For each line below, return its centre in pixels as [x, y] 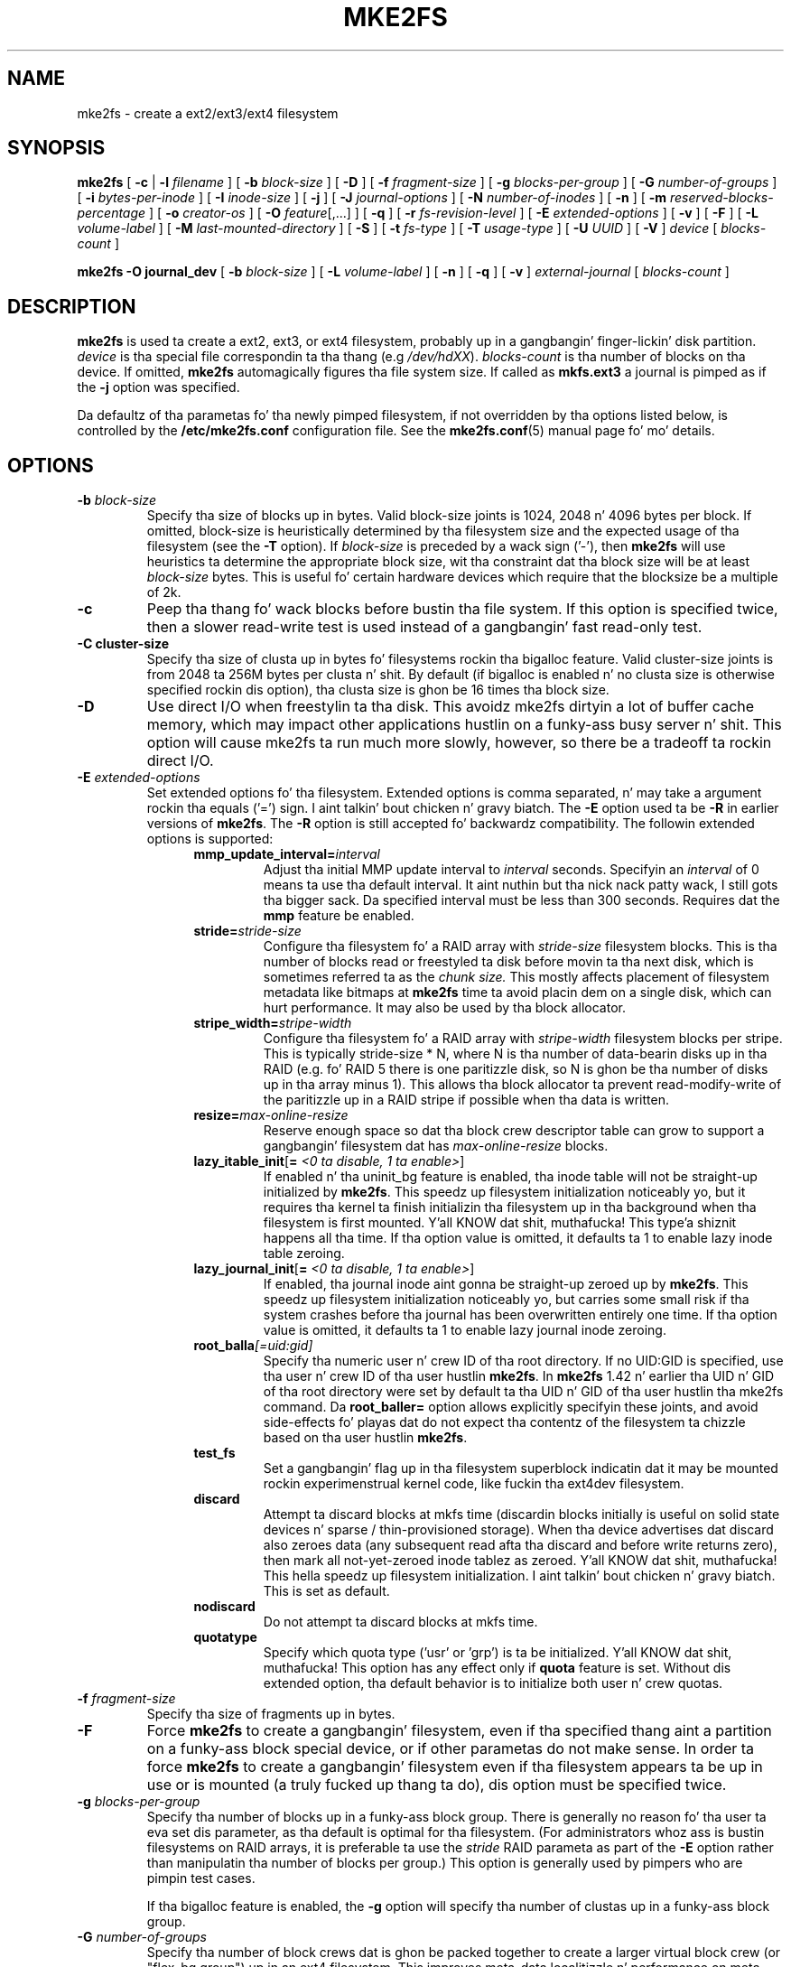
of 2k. [164, 592]
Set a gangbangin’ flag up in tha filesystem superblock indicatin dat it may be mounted [521, 1468]
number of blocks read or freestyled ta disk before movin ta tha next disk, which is [508, 962]
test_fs [214, 1453]
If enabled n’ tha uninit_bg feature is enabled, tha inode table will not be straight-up [510, 1177]
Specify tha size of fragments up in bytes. [271, 1714]
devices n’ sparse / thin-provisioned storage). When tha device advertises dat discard [518, 1530]
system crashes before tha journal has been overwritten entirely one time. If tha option [520, 1315]
